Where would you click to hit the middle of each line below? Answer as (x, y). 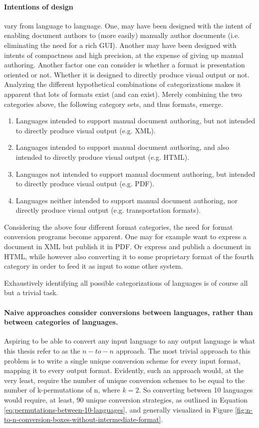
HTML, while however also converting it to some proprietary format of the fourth (129, 256)
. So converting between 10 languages (196, 390)
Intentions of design (39, 6)
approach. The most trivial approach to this (183, 351)
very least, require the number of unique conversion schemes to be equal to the (125, 380)
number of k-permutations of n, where (62, 390)
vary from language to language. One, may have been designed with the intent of (128, 25)
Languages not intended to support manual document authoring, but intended (135, 174)
